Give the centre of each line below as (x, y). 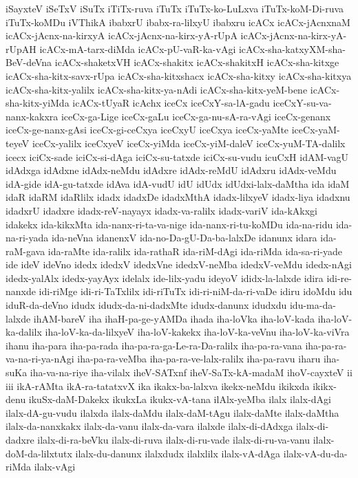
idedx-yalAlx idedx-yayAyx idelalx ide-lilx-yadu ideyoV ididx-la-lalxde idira (165, 278)
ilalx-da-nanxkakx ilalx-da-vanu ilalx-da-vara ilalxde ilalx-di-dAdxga (149, 426)
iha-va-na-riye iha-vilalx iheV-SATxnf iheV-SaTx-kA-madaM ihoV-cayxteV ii (191, 372)
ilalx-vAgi (55, 467)
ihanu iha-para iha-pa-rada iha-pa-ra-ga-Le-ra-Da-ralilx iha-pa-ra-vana (154, 345)
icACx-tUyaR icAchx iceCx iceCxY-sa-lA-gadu (171, 103)
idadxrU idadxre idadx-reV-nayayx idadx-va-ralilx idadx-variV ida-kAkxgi (161, 210)
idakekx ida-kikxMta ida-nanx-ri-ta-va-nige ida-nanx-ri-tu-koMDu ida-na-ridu (169, 224)
